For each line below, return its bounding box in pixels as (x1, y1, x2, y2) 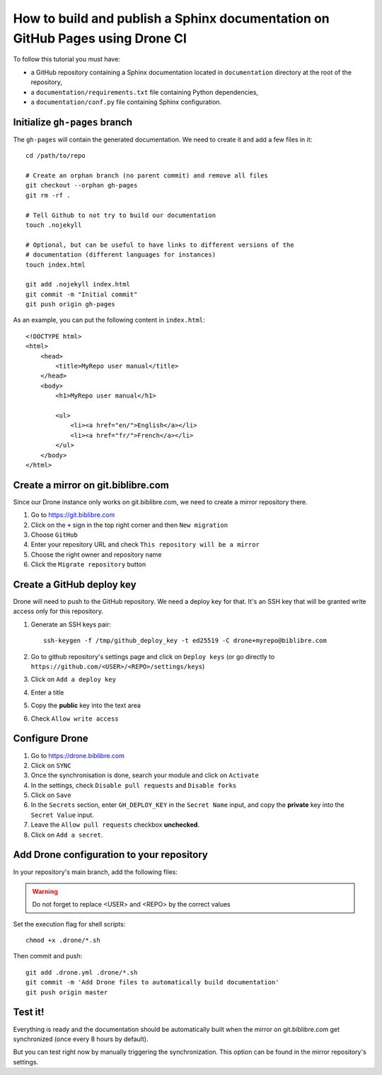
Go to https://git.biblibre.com (30, 511, 115, 519)
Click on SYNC (30, 761, 71, 769)
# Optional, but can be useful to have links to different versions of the (25, 240, 294, 249)
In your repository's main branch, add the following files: (13, 867, 178, 876)
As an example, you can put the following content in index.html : (13, 315, 205, 325)
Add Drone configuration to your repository (13, 849, 209, 861)
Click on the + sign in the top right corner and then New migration (30, 521, 228, 529)
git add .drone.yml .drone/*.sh (25, 968, 138, 976)
